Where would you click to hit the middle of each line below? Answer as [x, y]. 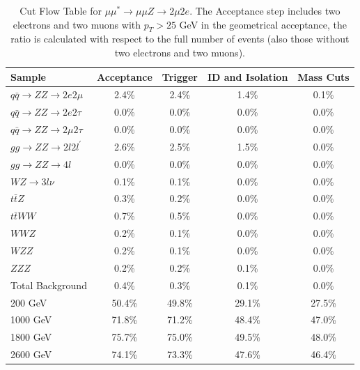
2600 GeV [31, 354]
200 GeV [29, 302]
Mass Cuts [323, 76]
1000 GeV [31, 319]
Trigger [180, 76]
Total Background [49, 285]
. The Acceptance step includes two [265, 10]
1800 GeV [31, 337]
